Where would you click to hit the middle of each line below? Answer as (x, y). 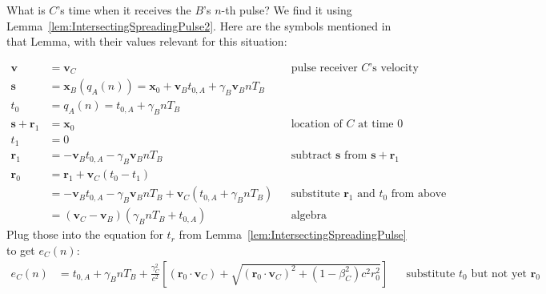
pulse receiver (324, 68)
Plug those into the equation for (85, 234)
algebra (309, 216)
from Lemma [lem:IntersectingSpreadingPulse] (293, 234)
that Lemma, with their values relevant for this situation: (147, 41)
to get (21, 250)
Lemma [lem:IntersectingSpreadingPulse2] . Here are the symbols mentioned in (199, 25)
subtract (311, 156)
